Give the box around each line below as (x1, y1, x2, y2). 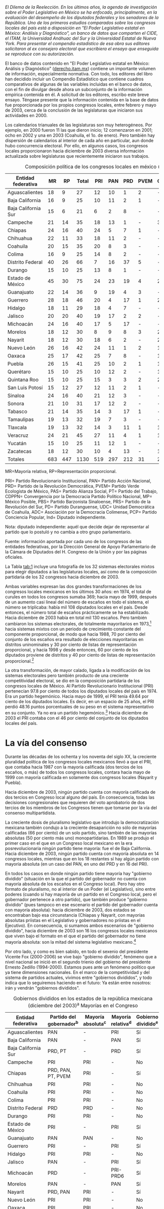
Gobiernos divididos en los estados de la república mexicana (13, 995, 153, 1002)
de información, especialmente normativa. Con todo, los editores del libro (5, 71, 153, 76)
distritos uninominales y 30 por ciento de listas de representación (5, 641, 137, 647)
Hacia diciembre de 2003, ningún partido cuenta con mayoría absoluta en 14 (5, 851, 159, 856)
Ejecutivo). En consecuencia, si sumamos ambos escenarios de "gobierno (5, 923, 154, 928)
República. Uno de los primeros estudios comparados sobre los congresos (5, 20, 156, 25)
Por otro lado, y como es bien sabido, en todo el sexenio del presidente (5, 948, 148, 954)
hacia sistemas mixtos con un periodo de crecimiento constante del (5, 626, 141, 632)
